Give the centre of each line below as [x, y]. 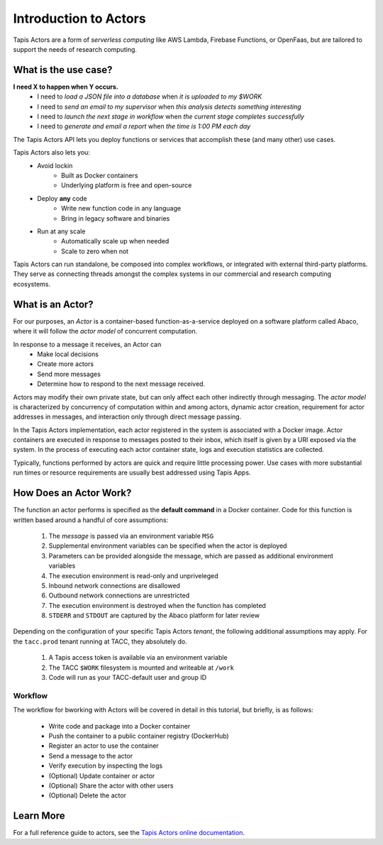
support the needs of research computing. [75, 49]
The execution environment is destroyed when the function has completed [157, 605]
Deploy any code [62, 198]
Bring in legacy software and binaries [116, 218]
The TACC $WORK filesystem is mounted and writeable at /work [141, 668]
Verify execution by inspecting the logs [106, 766]
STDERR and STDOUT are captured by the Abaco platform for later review [154, 615]
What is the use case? [63, 70]
